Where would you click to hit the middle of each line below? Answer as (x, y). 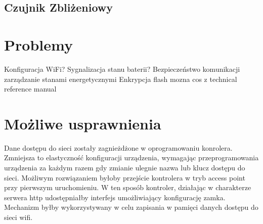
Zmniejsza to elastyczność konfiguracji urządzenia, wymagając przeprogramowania (131, 158)
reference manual (30, 89)
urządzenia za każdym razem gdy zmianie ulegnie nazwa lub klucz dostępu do (125, 167)
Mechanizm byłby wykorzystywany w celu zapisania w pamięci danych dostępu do (131, 207)
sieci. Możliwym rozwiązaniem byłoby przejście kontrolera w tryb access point (125, 177)
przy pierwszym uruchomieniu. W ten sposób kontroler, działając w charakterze (128, 187)
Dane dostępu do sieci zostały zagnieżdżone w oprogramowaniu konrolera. (118, 147)
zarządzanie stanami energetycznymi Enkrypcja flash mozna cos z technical (121, 79)
